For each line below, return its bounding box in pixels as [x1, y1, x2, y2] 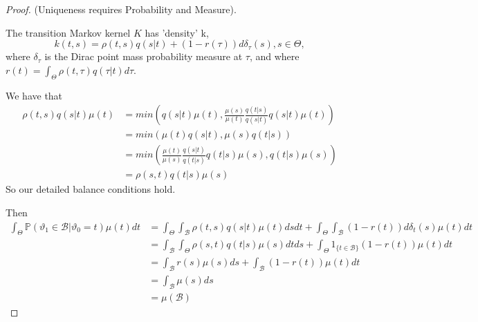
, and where [249, 49, 300, 64]
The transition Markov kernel [6, 25, 131, 39]
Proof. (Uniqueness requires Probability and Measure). [6, 2, 237, 16]
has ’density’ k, [145, 25, 209, 39]
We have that [6, 88, 63, 102]
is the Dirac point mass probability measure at [44, 49, 243, 64]
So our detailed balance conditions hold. [6, 182, 176, 196]
